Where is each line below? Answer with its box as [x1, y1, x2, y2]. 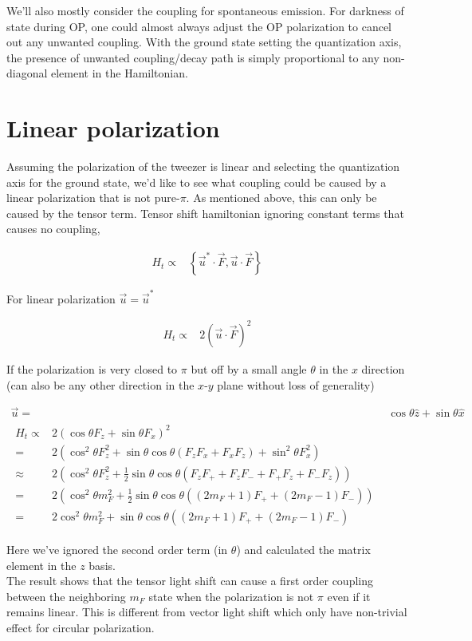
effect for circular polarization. [6, 619, 155, 636]
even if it [327, 588, 371, 604]
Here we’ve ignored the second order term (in [6, 541, 228, 558]
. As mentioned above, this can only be [186, 189, 377, 206]
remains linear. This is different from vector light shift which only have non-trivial [6, 603, 407, 620]
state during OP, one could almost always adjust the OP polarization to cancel [6, 18, 392, 34]
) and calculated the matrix [236, 541, 371, 558]
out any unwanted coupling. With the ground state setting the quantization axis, [6, 34, 402, 50]
